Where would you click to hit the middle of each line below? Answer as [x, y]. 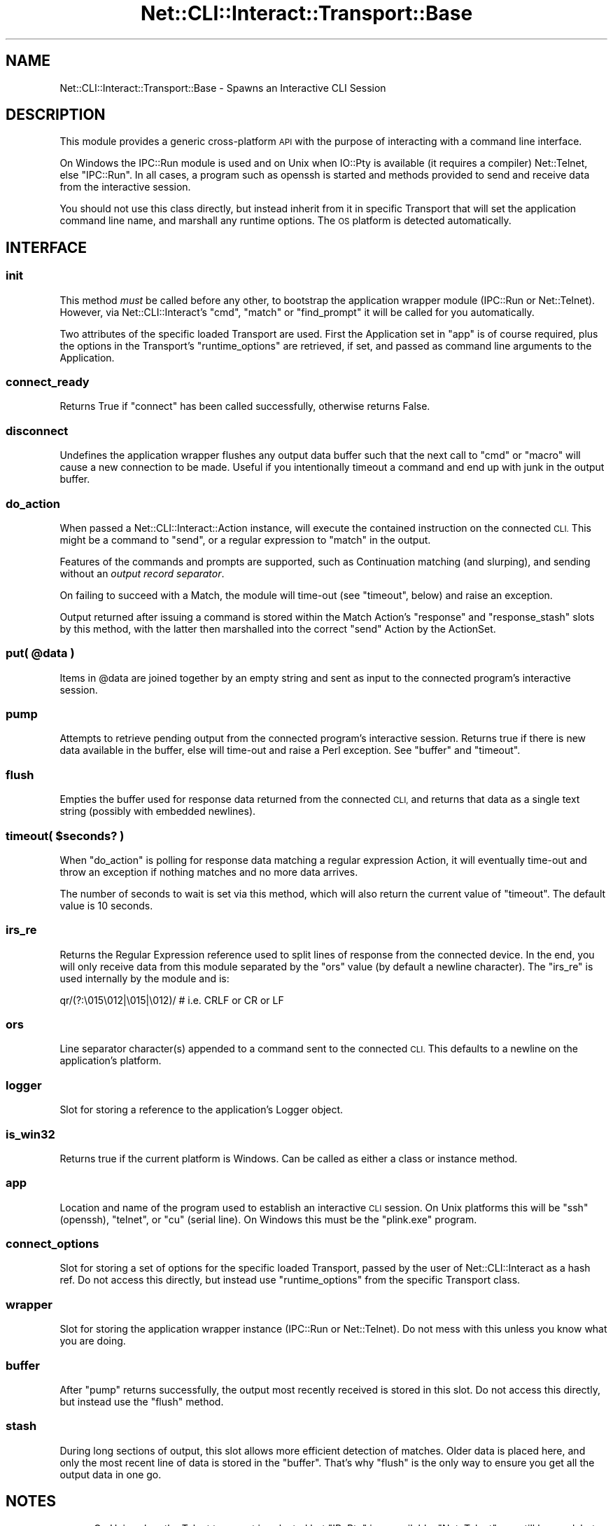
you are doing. [93, 1341]
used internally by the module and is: [145, 978]
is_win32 [30, 1134]
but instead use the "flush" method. [142, 1401]
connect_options [52, 1244]
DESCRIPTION [56, 115]
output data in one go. [111, 1474]
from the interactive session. [125, 187]
